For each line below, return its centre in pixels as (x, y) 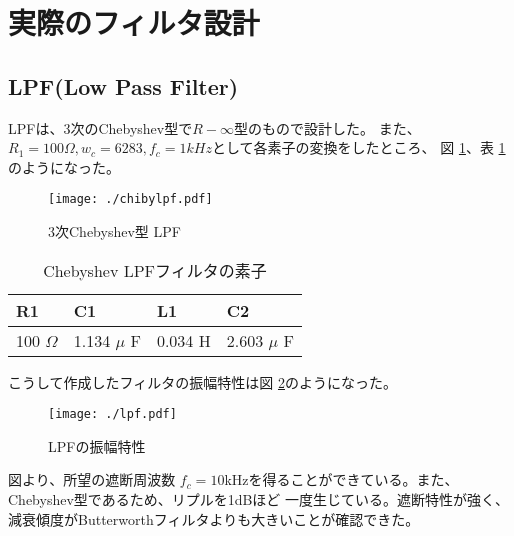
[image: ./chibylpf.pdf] (130, 199)
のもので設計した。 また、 (334, 127)
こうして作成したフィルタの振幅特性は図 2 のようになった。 (202, 381)
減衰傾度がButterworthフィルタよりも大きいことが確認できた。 (214, 518)
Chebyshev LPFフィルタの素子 (155, 270)
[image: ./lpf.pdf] (112, 414)
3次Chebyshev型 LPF (114, 231)
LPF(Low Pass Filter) (123, 85)
